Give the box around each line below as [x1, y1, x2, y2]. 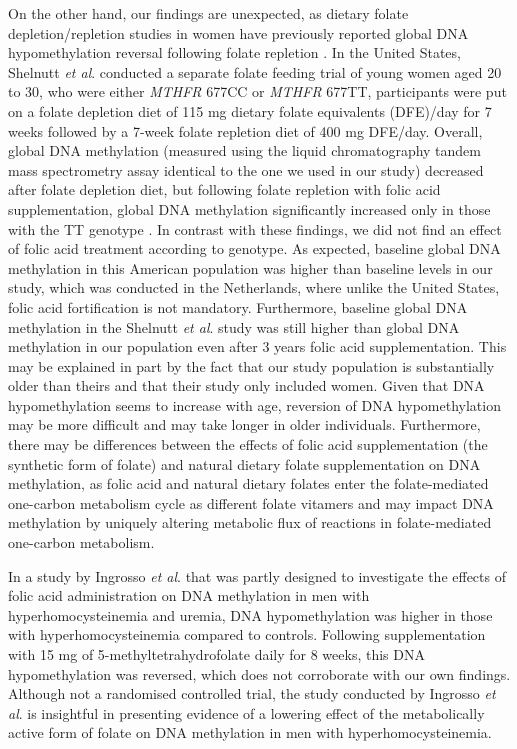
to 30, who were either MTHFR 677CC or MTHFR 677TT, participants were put [8, 81, 507, 102]
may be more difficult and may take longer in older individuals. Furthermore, [8, 414, 481, 435]
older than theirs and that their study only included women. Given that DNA [8, 375, 485, 396]
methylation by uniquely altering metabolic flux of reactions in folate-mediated [8, 512, 492, 533]
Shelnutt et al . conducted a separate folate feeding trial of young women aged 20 [8, 61, 502, 82]
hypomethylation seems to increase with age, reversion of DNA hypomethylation [8, 394, 501, 415]
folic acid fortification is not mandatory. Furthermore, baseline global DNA [8, 296, 468, 317]
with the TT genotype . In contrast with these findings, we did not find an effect [8, 218, 502, 239]
